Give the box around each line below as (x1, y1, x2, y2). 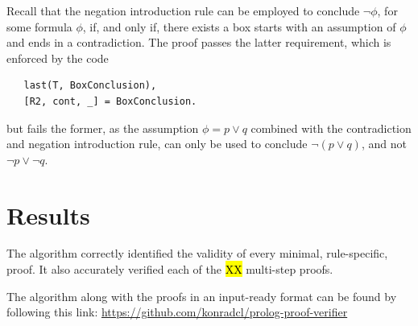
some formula (6, 18, 72, 35)
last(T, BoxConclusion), (23, 80, 157, 92)
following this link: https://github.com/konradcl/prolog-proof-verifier (6, 303, 348, 320)
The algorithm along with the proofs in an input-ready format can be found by (6, 287, 397, 304)
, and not (361, 135, 407, 152)
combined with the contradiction (250, 119, 412, 136)
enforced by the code (6, 49, 109, 66)
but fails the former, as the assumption (6, 119, 199, 136)
